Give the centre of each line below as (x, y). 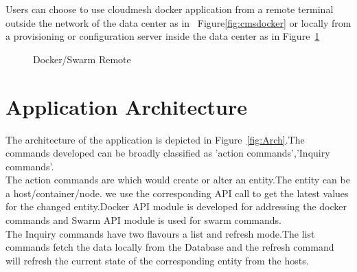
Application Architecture (126, 106)
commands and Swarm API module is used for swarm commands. (143, 220)
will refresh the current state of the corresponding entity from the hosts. (157, 260)
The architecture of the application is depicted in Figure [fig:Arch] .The (155, 139)
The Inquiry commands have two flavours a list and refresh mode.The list (160, 233)
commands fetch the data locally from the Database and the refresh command (170, 247)
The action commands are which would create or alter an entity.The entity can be (178, 180)
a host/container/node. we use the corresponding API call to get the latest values (177, 193)
